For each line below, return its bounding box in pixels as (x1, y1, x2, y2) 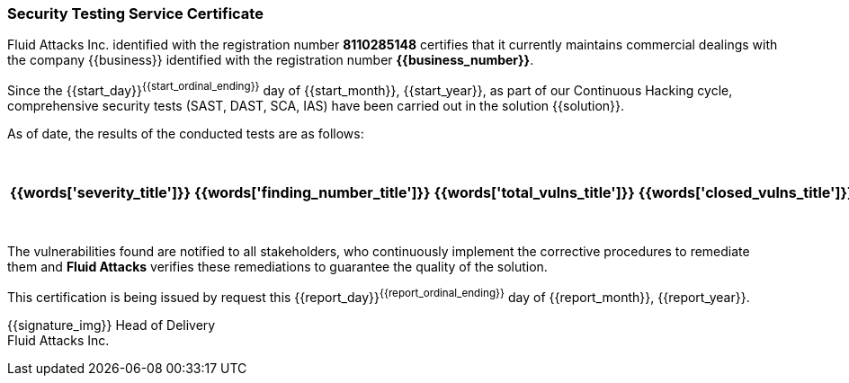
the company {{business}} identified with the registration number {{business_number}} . (7, 52, 534, 68)
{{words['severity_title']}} (10, 183, 191, 202)
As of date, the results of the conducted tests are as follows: (7, 126, 364, 142)
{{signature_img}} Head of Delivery (7, 316, 216, 333)
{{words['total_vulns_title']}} (433, 183, 635, 202)
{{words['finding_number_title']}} (193, 183, 431, 202)
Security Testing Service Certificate (7, 4, 264, 22)
